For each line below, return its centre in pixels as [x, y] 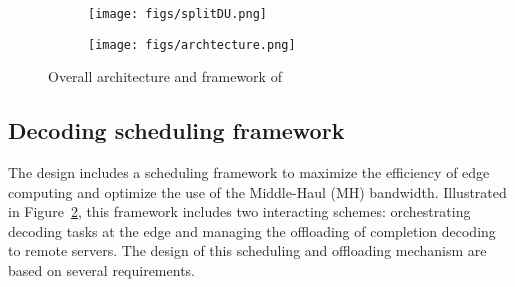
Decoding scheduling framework [176, 130]
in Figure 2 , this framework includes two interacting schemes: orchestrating [239, 211]
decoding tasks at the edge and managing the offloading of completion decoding [252, 230]
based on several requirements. [101, 270]
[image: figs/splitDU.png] [177, 14]
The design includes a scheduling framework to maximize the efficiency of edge [249, 172]
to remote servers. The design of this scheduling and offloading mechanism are [247, 250]
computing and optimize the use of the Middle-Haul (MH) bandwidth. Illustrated [257, 191]
